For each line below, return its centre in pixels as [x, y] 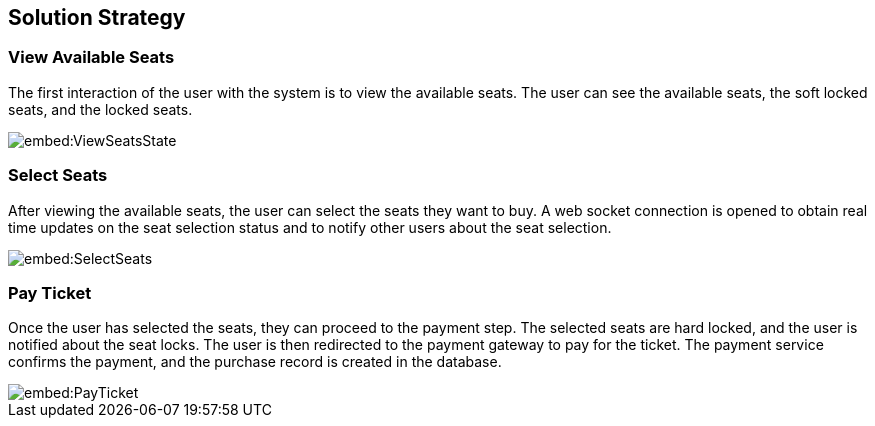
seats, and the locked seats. [100, 109]
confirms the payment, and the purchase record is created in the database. [255, 362]
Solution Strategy [97, 17]
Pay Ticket [50, 292]
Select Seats [58, 175]
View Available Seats [91, 57]
